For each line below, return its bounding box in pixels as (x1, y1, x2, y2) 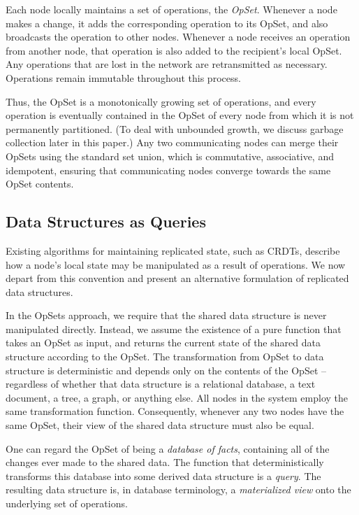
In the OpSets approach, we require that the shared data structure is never (6, 308, 327, 323)
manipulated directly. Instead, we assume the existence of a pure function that (6, 321, 342, 336)
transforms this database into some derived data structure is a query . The (6, 468, 321, 483)
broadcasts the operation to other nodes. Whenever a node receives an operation (6, 29, 351, 44)
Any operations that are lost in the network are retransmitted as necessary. (6, 57, 328, 71)
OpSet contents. (6, 176, 74, 191)
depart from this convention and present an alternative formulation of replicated (6, 271, 349, 285)
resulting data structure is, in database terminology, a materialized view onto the (6, 482, 351, 497)
